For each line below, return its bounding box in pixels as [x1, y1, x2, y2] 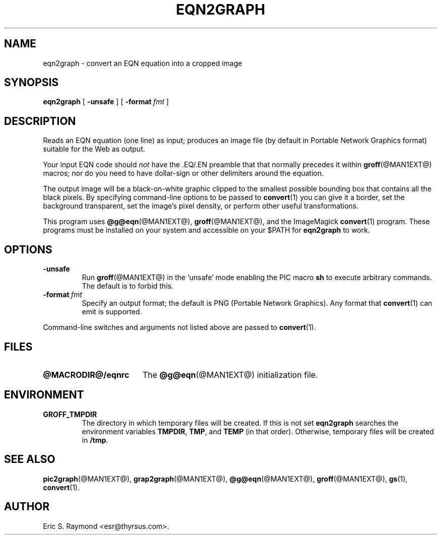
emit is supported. [82, 307, 142, 316]
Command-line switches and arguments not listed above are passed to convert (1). [43, 323, 316, 332]
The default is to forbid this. [82, 282, 174, 291]
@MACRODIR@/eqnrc [43, 369, 129, 380]
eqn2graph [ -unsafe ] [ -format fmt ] [43, 97, 169, 106]
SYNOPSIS [4, 76, 59, 89]
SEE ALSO [4, 453, 55, 466]
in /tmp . [82, 435, 108, 444]
